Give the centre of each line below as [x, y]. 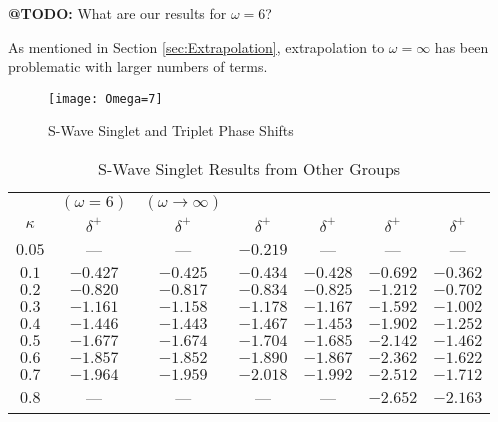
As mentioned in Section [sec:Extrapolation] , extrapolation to [196, 46]
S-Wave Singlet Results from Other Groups [249, 169]
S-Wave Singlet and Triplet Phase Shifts [171, 130]
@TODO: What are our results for [117, 13]
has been [461, 46]
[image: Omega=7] [105, 98]
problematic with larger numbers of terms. [138, 66]
